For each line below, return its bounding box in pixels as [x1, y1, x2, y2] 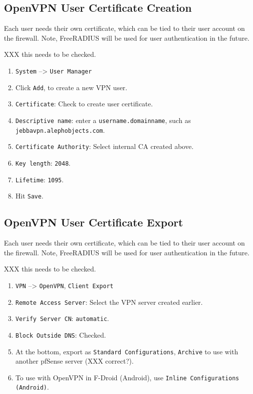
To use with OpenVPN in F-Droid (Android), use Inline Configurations [15, 372, 239, 382]
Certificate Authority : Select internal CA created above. [15, 141, 194, 151]
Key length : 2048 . [15, 157, 71, 168]
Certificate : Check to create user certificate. [15, 98, 153, 109]
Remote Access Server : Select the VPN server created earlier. [15, 296, 203, 307]
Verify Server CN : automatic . [15, 313, 109, 323]
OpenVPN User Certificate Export [4, 215, 183, 230]
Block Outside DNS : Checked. [15, 329, 106, 340]
